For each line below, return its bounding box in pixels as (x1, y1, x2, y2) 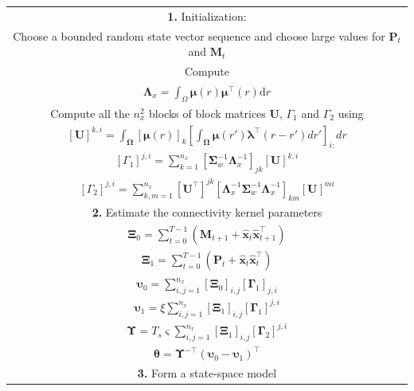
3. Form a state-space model (137, 365, 277, 381)
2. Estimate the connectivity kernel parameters (92, 203, 322, 220)
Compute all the (50, 104, 130, 121)
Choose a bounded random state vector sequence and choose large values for (13, 27, 385, 44)
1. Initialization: (167, 7, 247, 24)
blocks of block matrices (149, 104, 266, 121)
